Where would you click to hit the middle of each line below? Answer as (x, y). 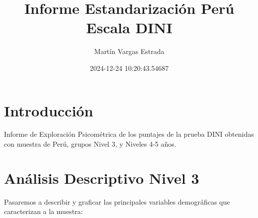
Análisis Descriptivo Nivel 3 (102, 178)
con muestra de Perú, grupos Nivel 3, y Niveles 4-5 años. (90, 144)
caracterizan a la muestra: (43, 211)
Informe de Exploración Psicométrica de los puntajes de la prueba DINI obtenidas (129, 134)
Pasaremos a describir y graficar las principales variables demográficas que (117, 201)
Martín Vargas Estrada (129, 51)
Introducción (49, 110)
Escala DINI (129, 27)
